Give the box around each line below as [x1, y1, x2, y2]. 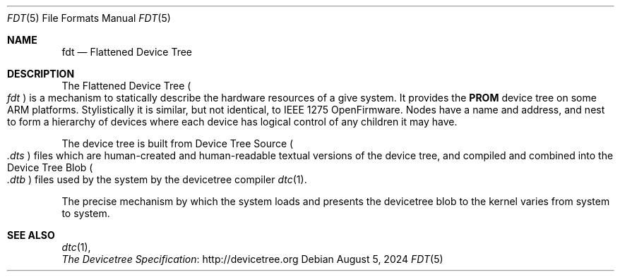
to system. [61, 207, 110, 219]
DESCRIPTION [7, 68, 75, 80]
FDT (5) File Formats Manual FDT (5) [7, 12, 171, 24]
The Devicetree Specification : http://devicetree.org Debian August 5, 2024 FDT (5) [61, 253, 443, 265]
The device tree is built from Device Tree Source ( [61, 137, 294, 149]
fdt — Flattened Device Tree [61, 46, 192, 58]
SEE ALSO [7, 229, 55, 241]
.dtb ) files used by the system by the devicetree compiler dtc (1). [7, 173, 307, 185]
